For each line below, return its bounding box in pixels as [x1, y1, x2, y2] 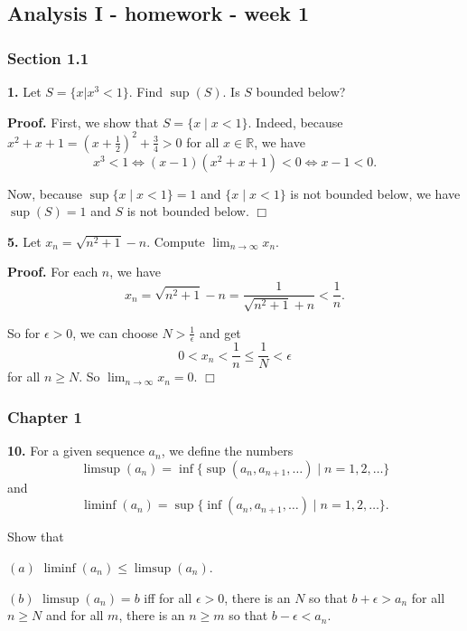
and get [199, 323, 241, 342]
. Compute [146, 231, 205, 250]
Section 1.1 [7, 46, 89, 69]
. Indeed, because [248, 112, 343, 131]
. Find [128, 82, 163, 100]
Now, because [7, 184, 82, 202]
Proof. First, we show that [7, 112, 159, 131]
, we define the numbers [161, 441, 294, 460]
